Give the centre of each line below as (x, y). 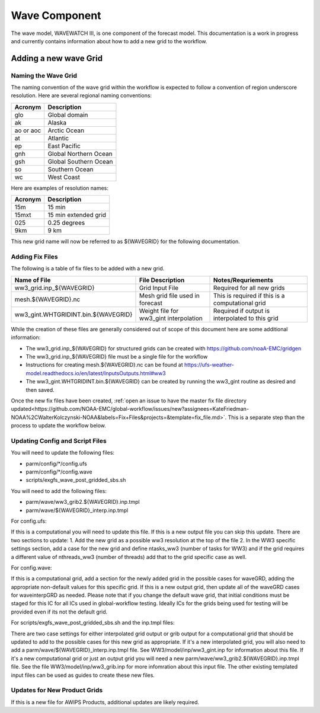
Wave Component (56, 15)
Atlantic (58, 138)
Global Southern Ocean (80, 161)
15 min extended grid (77, 215)
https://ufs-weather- (209, 365)
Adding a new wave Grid (57, 58)
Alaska (57, 123)
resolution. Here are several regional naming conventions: (81, 95)
